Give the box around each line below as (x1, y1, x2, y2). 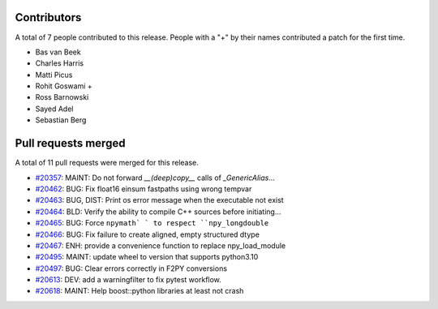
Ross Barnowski (35, 92, 89, 102)
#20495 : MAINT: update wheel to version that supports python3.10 (35, 252, 259, 262)
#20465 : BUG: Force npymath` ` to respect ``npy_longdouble (35, 218, 269, 228)
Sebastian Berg (35, 115, 87, 125)
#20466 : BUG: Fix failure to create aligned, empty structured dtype (35, 230, 260, 239)
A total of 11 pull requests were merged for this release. (15, 158, 199, 168)
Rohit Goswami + (35, 81, 92, 91)
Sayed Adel (35, 104, 74, 114)
